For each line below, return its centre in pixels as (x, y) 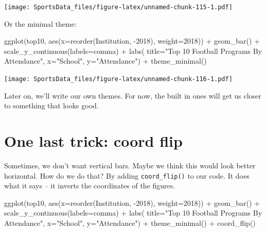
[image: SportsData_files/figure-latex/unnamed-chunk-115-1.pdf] (118, 7)
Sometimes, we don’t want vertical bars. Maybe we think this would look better (130, 165)
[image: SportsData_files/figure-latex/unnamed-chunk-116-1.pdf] (118, 79)
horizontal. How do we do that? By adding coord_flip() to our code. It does (127, 175)
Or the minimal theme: (40, 23)
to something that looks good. (51, 105)
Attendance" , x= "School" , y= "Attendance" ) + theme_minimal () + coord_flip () (130, 223)
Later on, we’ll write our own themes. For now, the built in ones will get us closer (133, 95)
